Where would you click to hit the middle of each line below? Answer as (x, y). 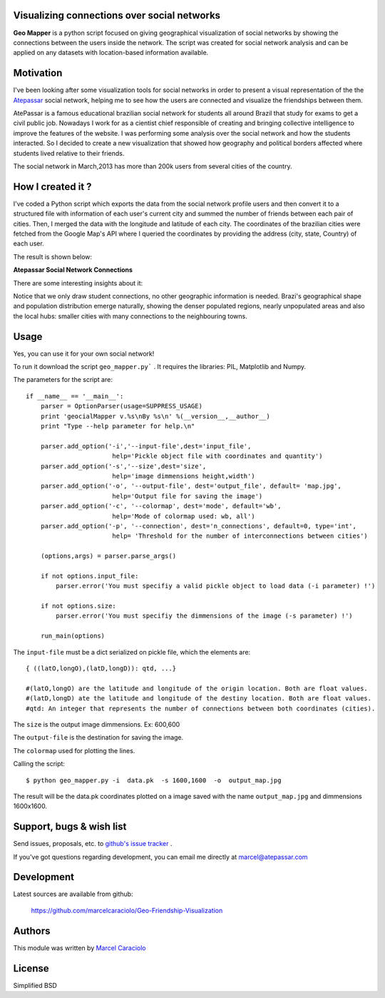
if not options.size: (78, 606)
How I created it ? (52, 187)
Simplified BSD (35, 985)
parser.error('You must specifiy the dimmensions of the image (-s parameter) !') (204, 616)
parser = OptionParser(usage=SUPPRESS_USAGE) (122, 406)
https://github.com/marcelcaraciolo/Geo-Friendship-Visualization (127, 910)
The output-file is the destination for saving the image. (98, 737)
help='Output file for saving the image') (187, 496)
